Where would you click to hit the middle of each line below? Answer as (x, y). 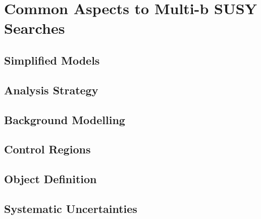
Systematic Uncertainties (71, 208)
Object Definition (50, 179)
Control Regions (47, 149)
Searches (35, 28)
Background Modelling (65, 119)
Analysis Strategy (51, 90)
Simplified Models (52, 60)
